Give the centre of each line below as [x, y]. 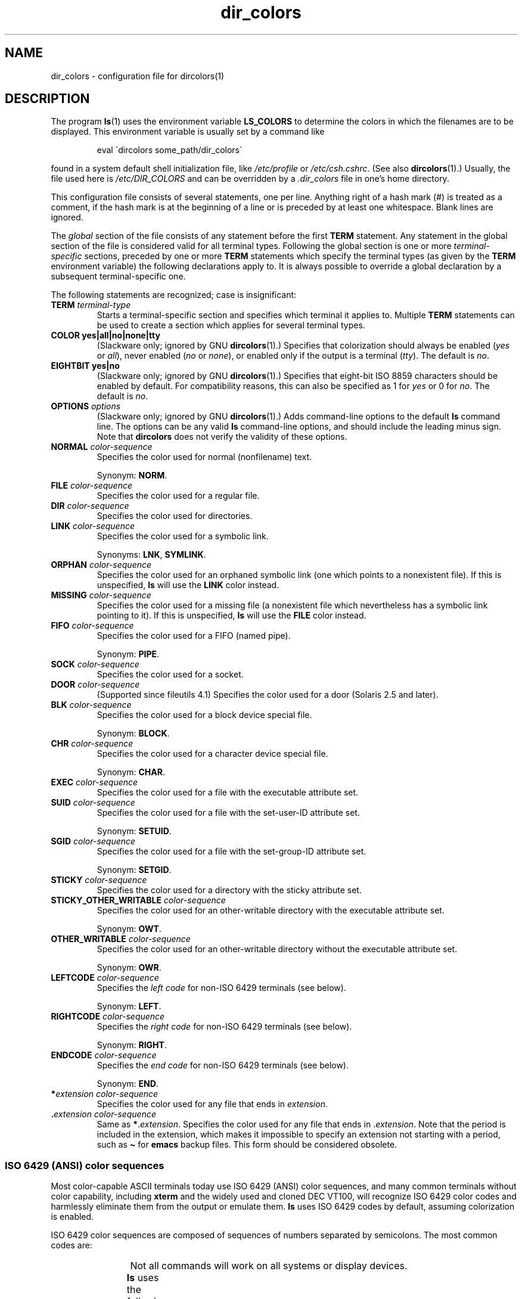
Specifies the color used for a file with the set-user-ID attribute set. [228, 813]
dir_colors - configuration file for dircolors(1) [138, 76]
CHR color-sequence [92, 744]
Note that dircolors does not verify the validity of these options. [222, 437]
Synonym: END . [128, 1084]
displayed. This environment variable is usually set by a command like [188, 132]
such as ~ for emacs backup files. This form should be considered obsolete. [247, 1145]
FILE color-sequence [91, 486]
